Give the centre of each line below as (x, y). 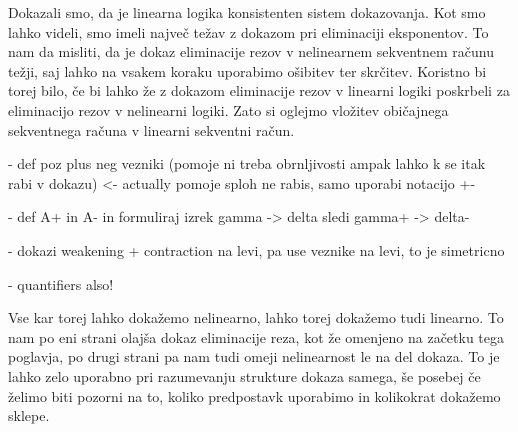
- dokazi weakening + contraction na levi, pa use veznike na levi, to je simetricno (256, 249)
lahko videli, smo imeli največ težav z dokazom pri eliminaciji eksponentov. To (248, 31)
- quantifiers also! (61, 283)
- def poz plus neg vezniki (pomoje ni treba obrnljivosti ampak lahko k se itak (247, 163)
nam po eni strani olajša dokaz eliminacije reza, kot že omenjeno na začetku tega (256, 336)
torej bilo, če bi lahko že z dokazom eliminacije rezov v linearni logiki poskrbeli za (259, 90)
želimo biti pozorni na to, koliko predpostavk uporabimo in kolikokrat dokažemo (254, 395)
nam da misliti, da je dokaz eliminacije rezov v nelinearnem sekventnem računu (251, 51)
